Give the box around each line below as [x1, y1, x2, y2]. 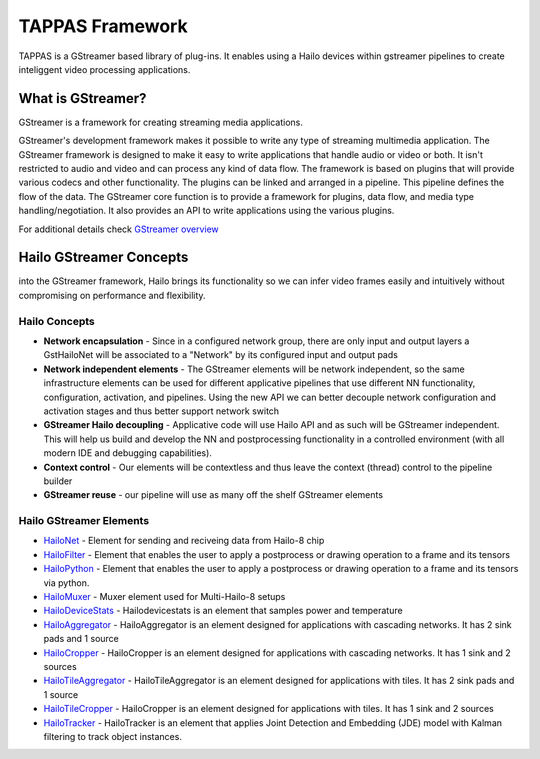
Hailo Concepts [18, 314, 95, 328]
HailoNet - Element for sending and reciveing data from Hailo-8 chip [43, 535, 325, 547]
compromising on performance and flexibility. [18, 289, 206, 301]
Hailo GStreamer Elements [18, 514, 150, 528]
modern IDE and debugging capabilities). [43, 447, 212, 459]
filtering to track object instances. [43, 730, 182, 742]
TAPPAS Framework [18, 15, 189, 37]
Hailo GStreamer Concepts [18, 249, 189, 266]
